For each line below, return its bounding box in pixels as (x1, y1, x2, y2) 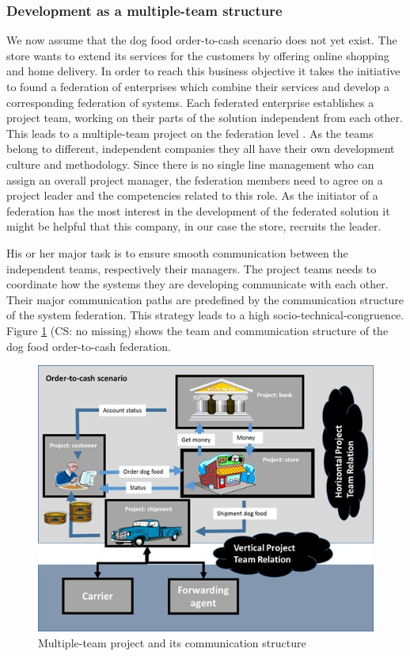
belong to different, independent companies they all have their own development (6, 140, 395, 157)
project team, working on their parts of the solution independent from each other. (6, 109, 403, 126)
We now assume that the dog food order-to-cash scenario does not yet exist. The (6, 32, 397, 48)
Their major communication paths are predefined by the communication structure (6, 291, 404, 307)
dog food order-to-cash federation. (6, 338, 171, 354)
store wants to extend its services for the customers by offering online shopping (6, 47, 389, 63)
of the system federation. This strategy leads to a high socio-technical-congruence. (6, 307, 404, 323)
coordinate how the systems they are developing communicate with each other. (6, 276, 389, 292)
